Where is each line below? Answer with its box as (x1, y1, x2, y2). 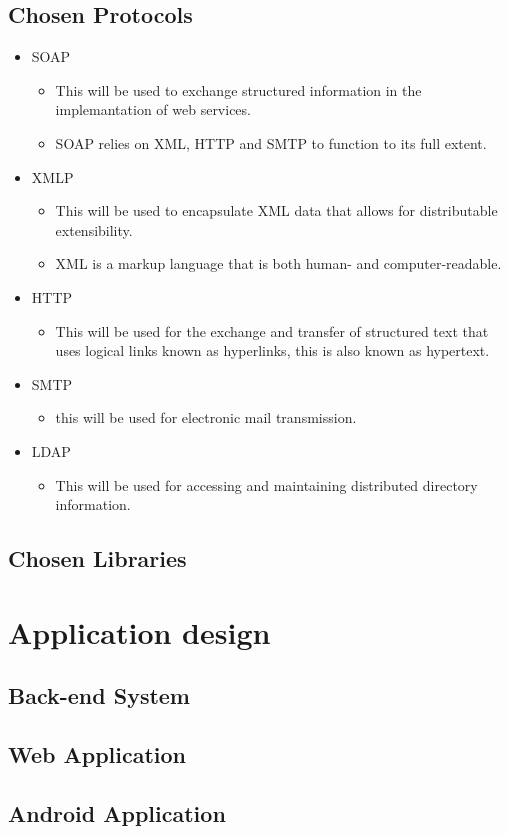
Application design (8, 611, 271, 652)
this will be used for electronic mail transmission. (55, 407, 357, 428)
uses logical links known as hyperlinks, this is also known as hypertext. (55, 340, 490, 361)
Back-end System (8, 680, 190, 711)
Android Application (8, 797, 226, 828)
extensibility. (55, 219, 133, 240)
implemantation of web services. (55, 99, 251, 120)
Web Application (8, 739, 187, 770)
